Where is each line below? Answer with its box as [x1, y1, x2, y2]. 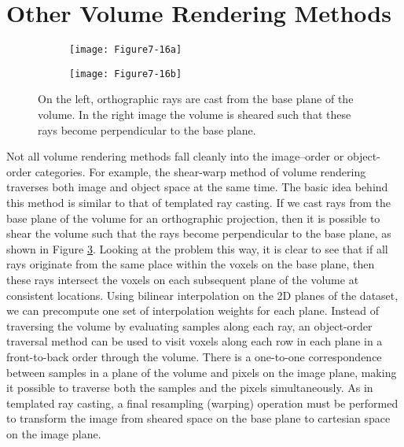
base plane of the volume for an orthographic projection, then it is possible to [6, 209, 380, 226]
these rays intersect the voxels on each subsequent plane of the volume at [6, 271, 359, 287]
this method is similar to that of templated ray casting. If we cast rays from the [6, 194, 391, 210]
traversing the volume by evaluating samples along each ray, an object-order [6, 317, 373, 334]
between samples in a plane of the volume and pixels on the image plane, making [6, 364, 397, 380]
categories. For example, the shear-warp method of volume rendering [35, 163, 366, 179]
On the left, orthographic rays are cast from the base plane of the [38, 91, 354, 107]
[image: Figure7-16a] [69, 44, 182, 56]
